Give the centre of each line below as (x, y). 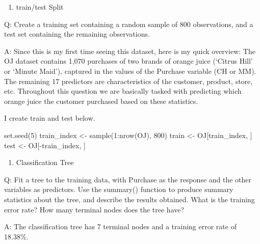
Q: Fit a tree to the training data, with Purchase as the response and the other (128, 179)
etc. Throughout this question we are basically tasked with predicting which (123, 91)
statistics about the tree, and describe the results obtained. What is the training (129, 199)
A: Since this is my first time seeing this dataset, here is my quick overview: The (130, 51)
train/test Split (40, 7)
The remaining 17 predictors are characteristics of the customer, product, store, (128, 81)
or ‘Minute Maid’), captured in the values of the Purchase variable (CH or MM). (130, 71)
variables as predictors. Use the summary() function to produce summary (119, 189)
